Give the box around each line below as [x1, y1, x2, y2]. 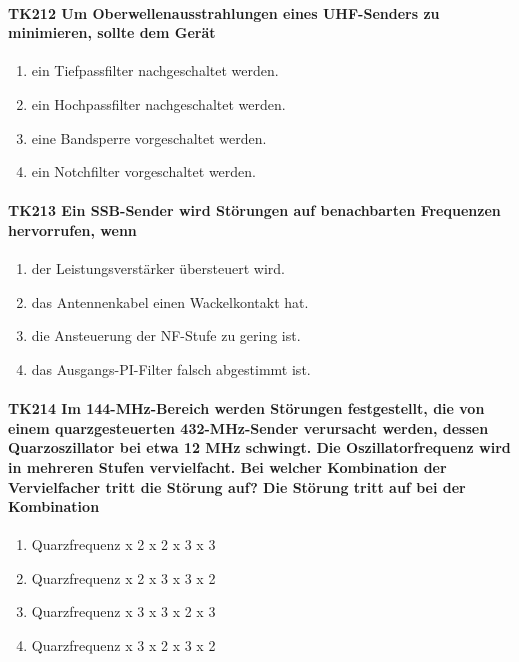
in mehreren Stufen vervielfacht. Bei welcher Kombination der [8, 456, 447, 477]
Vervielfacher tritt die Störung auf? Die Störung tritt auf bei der [8, 476, 466, 497]
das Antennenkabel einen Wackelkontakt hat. [31, 291, 309, 312]
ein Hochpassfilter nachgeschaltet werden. [31, 93, 286, 114]
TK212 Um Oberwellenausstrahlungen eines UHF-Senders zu [8, 2, 440, 23]
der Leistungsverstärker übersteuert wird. [31, 258, 285, 279]
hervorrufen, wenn [8, 219, 137, 240]
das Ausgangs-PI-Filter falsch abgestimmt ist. [31, 358, 311, 379]
